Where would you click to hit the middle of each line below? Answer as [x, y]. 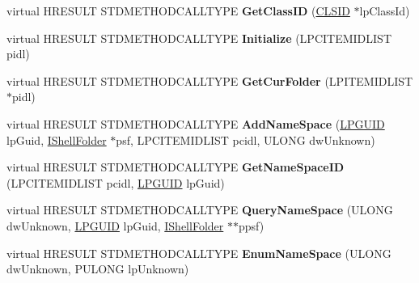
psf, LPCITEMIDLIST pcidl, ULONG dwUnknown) [245, 139]
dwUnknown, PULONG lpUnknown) [98, 269]
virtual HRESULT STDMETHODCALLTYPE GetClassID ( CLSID [178, 11]
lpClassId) [385, 11]
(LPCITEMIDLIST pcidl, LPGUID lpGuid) [116, 182]
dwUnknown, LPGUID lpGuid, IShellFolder [115, 225]
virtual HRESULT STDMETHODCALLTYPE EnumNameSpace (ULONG [199, 253]
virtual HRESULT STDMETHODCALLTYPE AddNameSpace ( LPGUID [196, 123]
